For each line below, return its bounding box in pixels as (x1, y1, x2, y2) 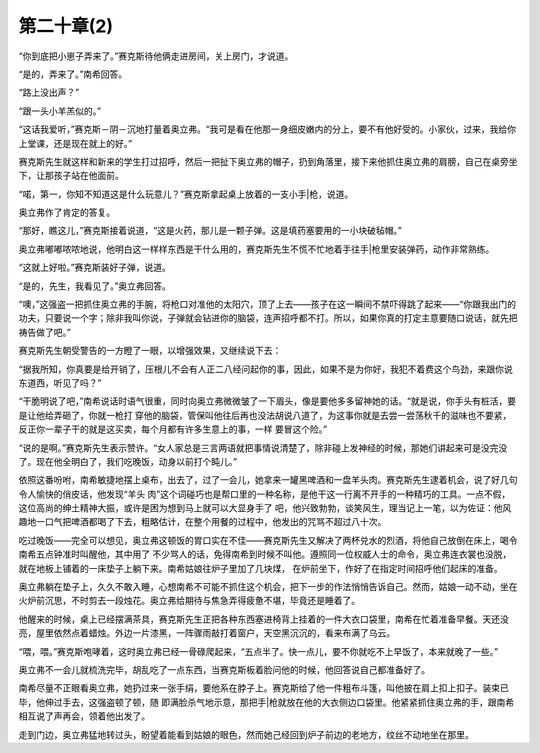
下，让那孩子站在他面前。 (18, 170, 124, 182)
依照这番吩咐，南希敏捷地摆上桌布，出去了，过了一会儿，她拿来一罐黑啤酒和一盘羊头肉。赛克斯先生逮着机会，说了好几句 (18, 474, 518, 486)
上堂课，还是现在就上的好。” (18, 137, 133, 149)
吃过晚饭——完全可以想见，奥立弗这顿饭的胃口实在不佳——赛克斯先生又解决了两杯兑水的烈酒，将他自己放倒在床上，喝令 (18, 534, 518, 546)
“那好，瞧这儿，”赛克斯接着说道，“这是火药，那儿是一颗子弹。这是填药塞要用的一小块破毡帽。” (18, 225, 402, 237)
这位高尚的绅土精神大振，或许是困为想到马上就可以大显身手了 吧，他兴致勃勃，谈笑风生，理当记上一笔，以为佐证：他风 (18, 502, 512, 514)
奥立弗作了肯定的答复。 (18, 206, 115, 219)
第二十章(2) (18, 15, 114, 37)
